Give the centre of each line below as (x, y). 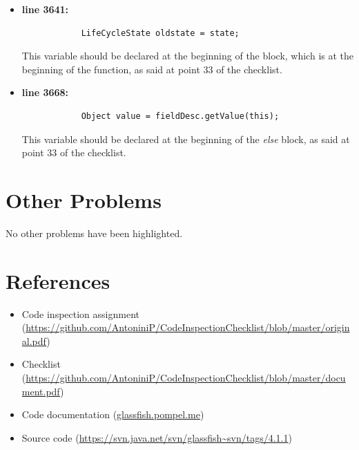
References (58, 280)
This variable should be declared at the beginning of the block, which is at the (188, 56)
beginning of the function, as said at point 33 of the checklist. (152, 69)
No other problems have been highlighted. (94, 233)
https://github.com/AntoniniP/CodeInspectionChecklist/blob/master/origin (188, 327)
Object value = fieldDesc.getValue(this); (180, 116)
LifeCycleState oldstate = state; (160, 33)
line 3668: (45, 92)
